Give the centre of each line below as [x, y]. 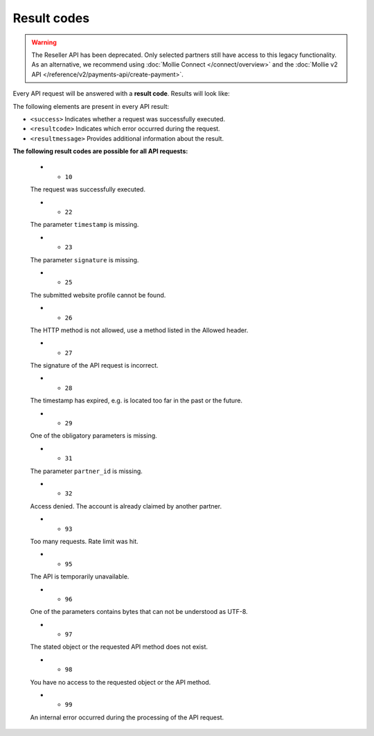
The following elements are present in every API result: [91, 106]
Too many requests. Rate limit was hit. [84, 541]
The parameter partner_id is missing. [87, 471]
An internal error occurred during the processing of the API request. [127, 717]
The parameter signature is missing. [84, 259]
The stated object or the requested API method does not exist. [119, 647]
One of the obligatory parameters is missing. [93, 436]
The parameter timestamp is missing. [84, 225]
